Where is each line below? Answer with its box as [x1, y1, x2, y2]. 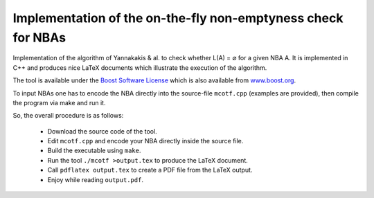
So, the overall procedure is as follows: [12, 111, 124, 120]
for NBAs [12, 30, 66, 45]
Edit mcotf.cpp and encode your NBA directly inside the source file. [47, 137, 244, 145]
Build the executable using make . [47, 146, 141, 155]
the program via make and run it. [12, 98, 106, 107]
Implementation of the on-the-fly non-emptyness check [12, 10, 344, 26]
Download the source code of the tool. [47, 127, 157, 135]
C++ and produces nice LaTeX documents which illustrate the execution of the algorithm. [12, 63, 267, 72]
